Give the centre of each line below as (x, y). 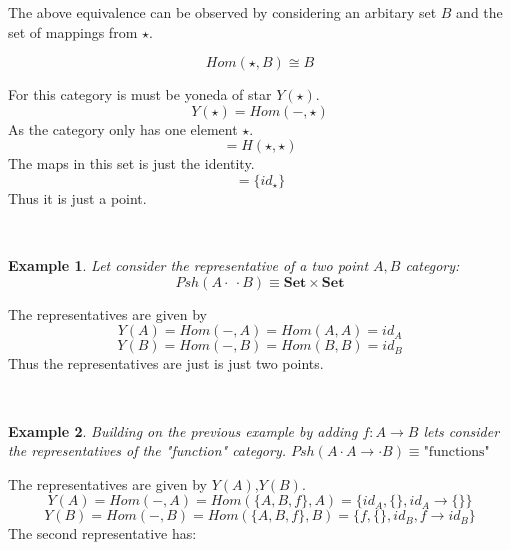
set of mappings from (73, 31)
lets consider (461, 430)
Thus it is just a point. (77, 197)
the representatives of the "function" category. (147, 450)
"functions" (456, 452)
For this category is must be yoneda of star (140, 94)
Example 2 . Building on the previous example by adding (183, 430)
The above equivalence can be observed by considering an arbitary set (222, 12)
